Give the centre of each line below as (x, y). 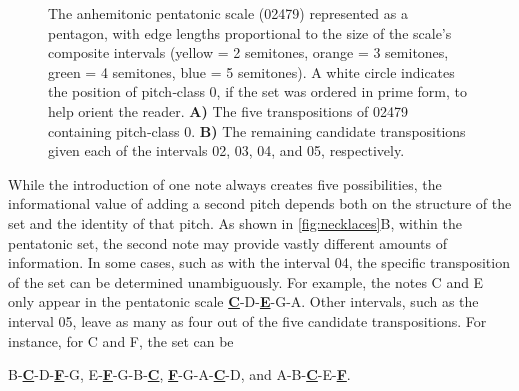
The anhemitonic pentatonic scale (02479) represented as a (228, 13)
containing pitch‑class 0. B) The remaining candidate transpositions (257, 130)
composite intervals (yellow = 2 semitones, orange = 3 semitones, (248, 52)
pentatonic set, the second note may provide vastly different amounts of (228, 242)
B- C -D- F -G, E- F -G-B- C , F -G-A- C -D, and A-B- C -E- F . (179, 374)
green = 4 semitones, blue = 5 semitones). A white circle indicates (251, 71)
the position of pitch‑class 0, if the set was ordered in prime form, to (257, 91)
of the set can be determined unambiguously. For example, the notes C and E (246, 281)
